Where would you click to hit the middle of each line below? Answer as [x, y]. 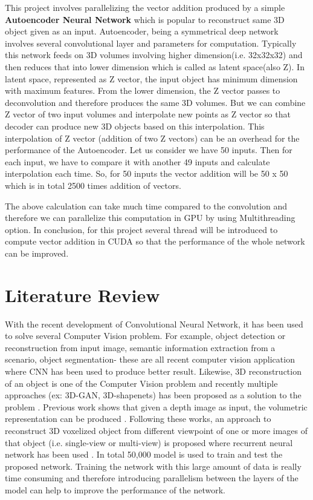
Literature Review [82, 294]
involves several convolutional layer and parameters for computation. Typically [151, 43]
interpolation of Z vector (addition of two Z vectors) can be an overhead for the [152, 138]
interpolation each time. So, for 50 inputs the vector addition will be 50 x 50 [147, 173]
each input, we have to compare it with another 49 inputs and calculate [137, 161]
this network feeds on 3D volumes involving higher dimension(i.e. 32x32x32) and [154, 55]
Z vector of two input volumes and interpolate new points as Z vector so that [148, 114]
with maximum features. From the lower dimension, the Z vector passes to [143, 90]
